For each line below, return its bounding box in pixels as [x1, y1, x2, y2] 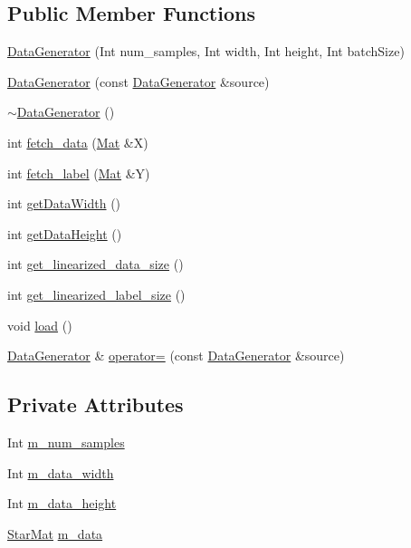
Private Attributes [7, 390, 184, 418]
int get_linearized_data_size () [7, 255, 184, 274]
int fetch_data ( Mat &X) [7, 132, 148, 151]
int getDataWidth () [7, 194, 121, 213]
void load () [7, 315, 72, 334]
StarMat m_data [7, 524, 103, 543]
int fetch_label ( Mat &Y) [7, 163, 150, 182]
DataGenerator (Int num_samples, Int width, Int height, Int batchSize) [7, 42, 405, 61]
